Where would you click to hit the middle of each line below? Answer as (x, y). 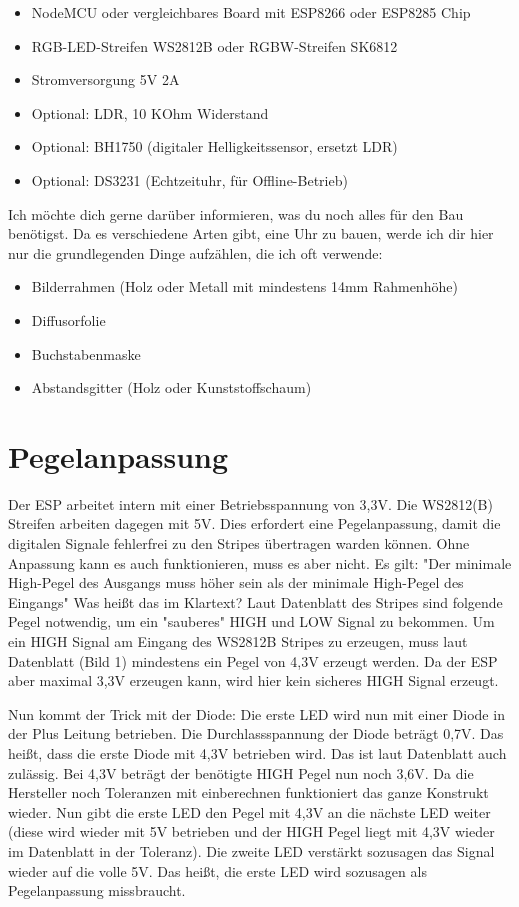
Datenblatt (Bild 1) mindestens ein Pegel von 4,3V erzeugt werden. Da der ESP (253, 660)
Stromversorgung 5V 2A (105, 79)
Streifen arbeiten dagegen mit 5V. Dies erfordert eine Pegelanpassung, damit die (254, 523)
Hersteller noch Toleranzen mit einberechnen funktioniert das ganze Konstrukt (248, 792)
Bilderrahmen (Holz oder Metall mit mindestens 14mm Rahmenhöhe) (244, 286)
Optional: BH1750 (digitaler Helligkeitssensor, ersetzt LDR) (214, 146)
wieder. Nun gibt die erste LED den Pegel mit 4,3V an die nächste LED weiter (249, 811)
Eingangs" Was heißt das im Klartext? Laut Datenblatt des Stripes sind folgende (255, 601)
